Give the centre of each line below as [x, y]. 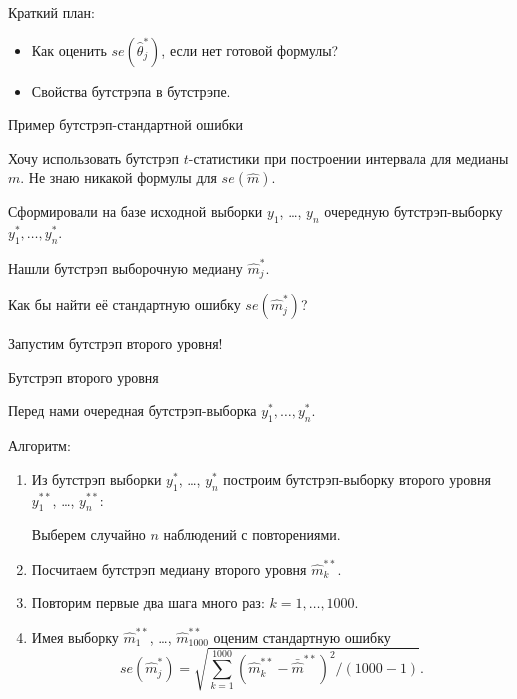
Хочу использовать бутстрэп [94, 157]
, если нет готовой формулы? [250, 49]
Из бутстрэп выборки [96, 478]
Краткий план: [51, 12]
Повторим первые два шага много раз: [148, 602]
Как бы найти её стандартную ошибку [124, 304]
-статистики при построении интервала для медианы [348, 157]
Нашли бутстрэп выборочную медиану [125, 267]
